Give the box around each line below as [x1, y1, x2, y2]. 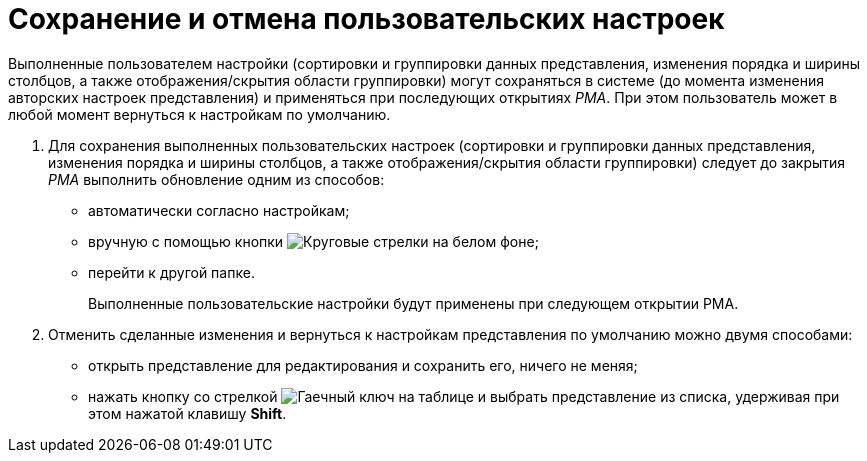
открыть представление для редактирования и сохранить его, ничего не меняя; [88, 356, 638, 374]
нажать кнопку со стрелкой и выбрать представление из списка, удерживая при [88, 387, 840, 405]
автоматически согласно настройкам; [88, 201, 350, 219]
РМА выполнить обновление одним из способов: [48, 170, 385, 188]
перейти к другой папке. [88, 263, 255, 281]
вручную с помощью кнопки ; [88, 232, 539, 250]
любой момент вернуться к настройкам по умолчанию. [8, 105, 391, 123]
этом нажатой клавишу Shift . [88, 404, 287, 422]
